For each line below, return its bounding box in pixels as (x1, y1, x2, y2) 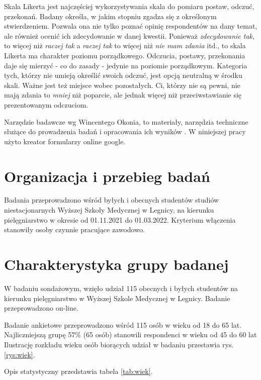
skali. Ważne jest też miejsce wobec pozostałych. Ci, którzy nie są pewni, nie (4, 79, 240, 90)
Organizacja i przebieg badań (4, 165, 210, 186)
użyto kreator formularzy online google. (4, 136, 126, 146)
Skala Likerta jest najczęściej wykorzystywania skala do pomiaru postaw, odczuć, (4, 1, 254, 11)
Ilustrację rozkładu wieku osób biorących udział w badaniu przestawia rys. (4, 339, 234, 349)
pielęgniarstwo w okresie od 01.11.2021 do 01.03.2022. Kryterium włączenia (4, 214, 236, 225)
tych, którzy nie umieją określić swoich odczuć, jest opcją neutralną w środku (4, 70, 242, 80)
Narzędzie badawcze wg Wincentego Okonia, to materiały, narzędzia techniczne (4, 116, 248, 127)
